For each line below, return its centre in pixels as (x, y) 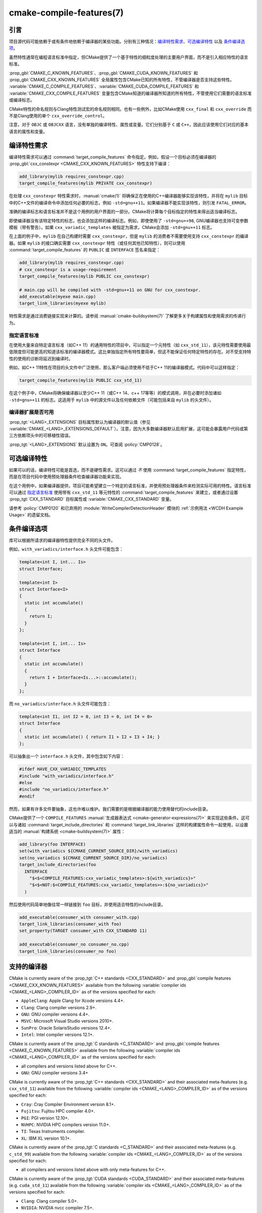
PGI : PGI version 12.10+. (45, 1118)
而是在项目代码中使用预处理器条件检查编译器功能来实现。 (66, 477)
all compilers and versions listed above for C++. (69, 1066)
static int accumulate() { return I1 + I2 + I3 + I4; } (92, 737)
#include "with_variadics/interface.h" (66, 776)
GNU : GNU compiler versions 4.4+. (55, 1015)
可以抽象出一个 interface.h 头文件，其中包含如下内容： (67, 756)
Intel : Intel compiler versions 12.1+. (57, 1035)
